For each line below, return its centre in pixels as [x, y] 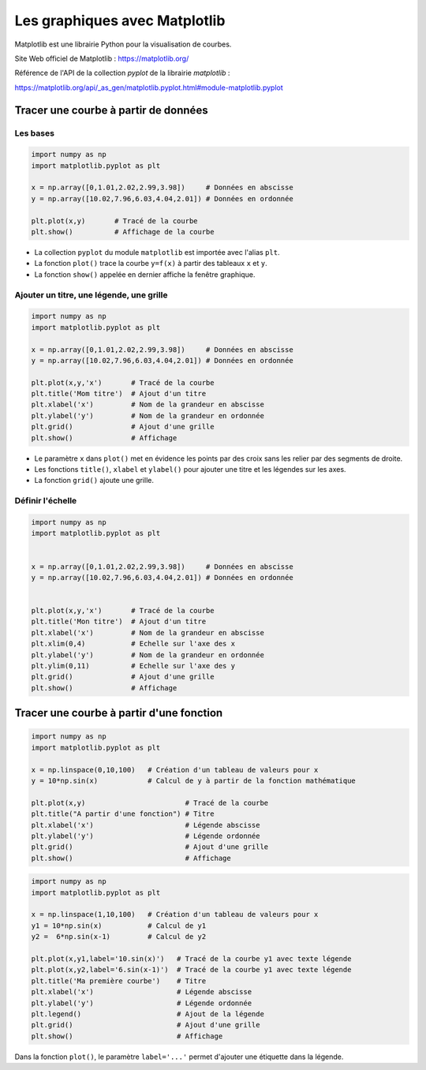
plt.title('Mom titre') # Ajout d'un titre [119, 394]
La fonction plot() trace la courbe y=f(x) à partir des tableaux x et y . [151, 264]
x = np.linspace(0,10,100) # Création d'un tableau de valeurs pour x [175, 770]
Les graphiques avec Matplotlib [120, 21]
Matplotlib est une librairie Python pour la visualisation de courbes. [123, 44]
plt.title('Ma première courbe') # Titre [119, 981]
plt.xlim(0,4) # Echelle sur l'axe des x [133, 644]
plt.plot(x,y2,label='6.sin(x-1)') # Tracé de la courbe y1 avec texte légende [191, 970]
